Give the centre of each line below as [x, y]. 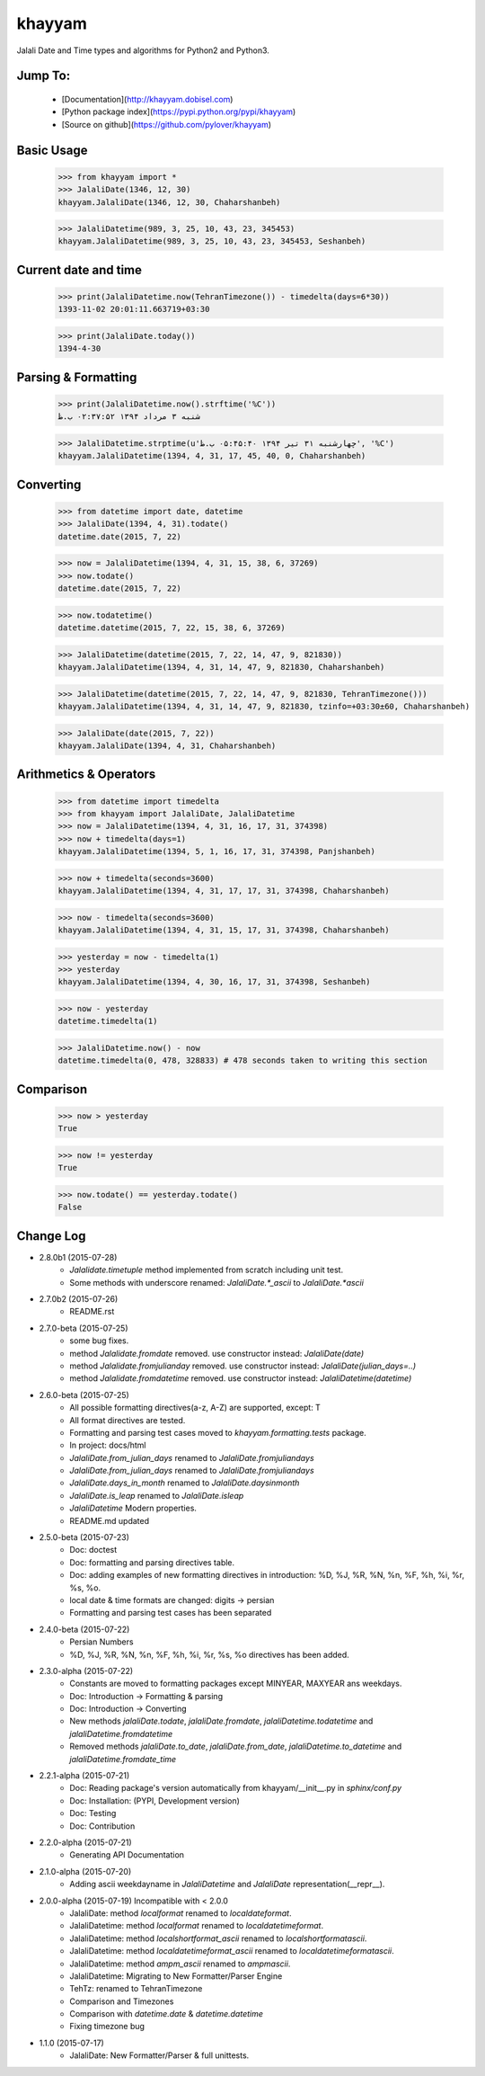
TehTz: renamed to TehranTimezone [136, 1989]
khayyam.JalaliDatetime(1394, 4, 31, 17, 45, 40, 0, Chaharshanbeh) [212, 456]
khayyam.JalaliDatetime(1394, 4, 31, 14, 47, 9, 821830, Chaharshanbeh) [221, 667]
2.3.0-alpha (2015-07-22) [86, 1671]
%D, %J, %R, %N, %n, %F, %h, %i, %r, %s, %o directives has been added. [209, 1654]
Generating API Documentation [127, 1855]
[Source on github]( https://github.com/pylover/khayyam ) [167, 124]
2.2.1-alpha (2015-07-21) [84, 1776]
